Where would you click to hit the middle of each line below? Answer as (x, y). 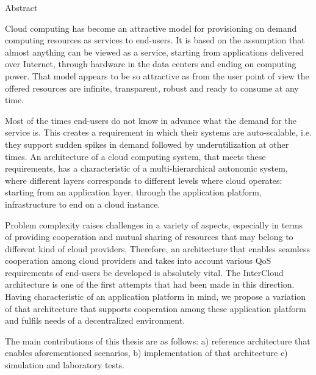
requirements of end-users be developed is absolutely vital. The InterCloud (144, 272)
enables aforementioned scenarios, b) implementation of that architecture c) (146, 353)
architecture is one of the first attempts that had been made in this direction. (150, 284)
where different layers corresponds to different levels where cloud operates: (144, 180)
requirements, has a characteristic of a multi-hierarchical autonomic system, (146, 168)
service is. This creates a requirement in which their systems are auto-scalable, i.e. (158, 132)
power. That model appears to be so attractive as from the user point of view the (157, 75)
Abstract (21, 7)
